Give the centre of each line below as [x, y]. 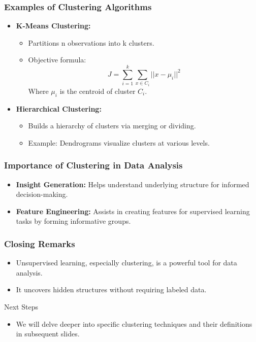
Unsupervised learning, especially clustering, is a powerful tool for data [126, 263]
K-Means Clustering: [53, 26]
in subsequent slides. [48, 334]
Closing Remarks [40, 243]
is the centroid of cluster [98, 91]
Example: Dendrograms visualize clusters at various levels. [119, 142]
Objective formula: [57, 60]
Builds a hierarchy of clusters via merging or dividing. [112, 126]
